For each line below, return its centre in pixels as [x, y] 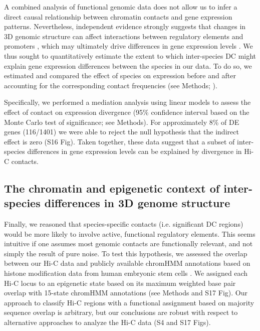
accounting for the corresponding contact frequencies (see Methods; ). [111, 85]
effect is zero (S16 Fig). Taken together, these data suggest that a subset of [119, 141]
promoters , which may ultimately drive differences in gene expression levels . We [128, 46]
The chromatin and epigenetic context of [112, 188]
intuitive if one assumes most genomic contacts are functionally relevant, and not [128, 243]
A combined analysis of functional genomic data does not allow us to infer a [121, 7]
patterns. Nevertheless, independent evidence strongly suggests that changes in [125, 26]
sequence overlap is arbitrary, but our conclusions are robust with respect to [121, 312]
